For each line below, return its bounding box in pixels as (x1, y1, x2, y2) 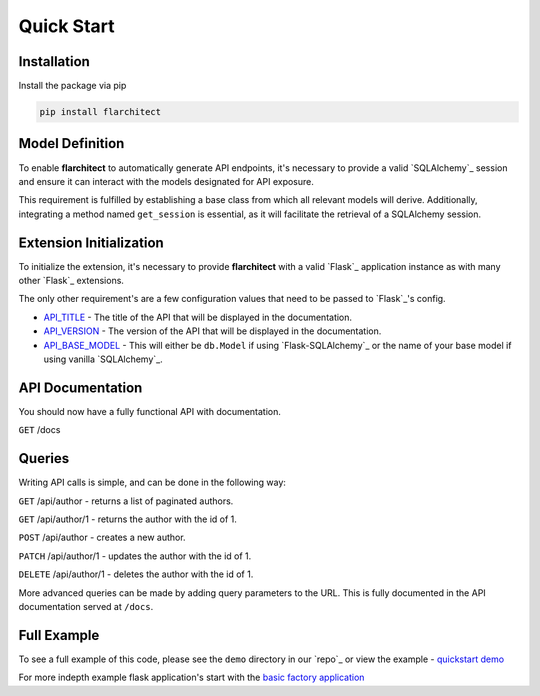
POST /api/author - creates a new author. (18, 531, 186, 544)
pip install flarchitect (39, 106, 162, 118)
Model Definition (18, 135, 125, 152)
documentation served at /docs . (18, 600, 154, 612)
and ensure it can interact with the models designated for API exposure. (18, 175, 315, 187)
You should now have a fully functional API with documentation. (18, 405, 282, 417)
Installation (18, 53, 90, 70)
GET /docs (18, 424, 61, 436)
